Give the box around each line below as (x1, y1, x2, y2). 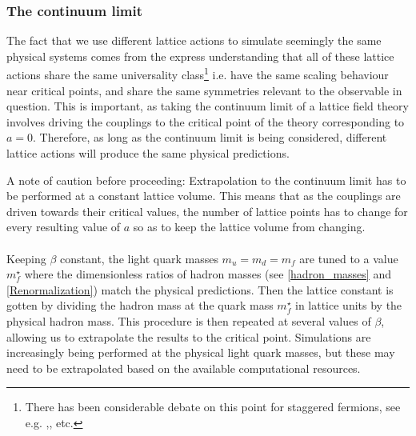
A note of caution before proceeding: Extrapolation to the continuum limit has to (6, 171, 406, 188)
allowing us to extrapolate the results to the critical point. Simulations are (6, 328, 371, 345)
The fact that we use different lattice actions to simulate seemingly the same (6, 32, 382, 49)
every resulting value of (6, 218, 121, 235)
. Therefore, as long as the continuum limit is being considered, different (33, 129, 387, 146)
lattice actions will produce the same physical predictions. (6, 145, 290, 162)
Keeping (6, 250, 46, 266)
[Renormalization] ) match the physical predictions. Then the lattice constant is (6, 281, 394, 298)
